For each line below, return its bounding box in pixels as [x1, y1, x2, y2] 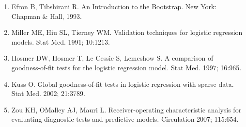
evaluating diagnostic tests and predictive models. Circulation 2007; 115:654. [11, 114, 239, 124]
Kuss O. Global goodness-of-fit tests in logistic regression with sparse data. [11, 79, 234, 89]
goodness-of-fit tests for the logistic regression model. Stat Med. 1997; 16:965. [11, 62, 242, 72]
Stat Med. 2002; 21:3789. [11, 88, 85, 98]
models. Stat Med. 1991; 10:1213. [11, 36, 110, 47]
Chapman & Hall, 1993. [11, 11, 82, 21]
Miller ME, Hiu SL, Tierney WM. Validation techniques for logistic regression [11, 27, 243, 37]
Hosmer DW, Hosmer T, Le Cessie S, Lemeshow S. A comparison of [11, 53, 214, 63]
